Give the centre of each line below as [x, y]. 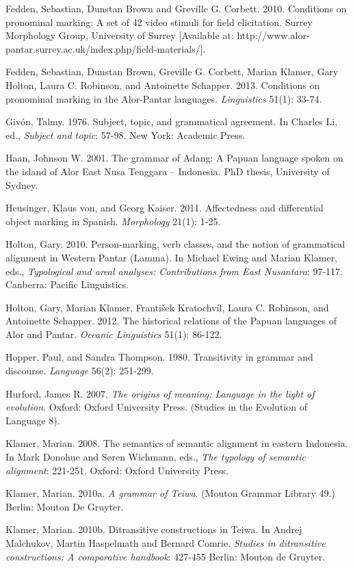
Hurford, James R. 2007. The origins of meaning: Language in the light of [160, 393]
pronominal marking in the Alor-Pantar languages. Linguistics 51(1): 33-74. [164, 98]
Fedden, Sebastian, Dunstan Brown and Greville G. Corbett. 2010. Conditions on [176, 8]
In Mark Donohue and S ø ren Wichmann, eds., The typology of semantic [156, 457]
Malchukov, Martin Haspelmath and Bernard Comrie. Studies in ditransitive [166, 543]
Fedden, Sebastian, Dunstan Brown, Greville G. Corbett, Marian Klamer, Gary [172, 72]
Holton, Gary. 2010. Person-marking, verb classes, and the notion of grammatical [175, 244]
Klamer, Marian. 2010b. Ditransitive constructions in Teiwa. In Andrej [154, 529]
